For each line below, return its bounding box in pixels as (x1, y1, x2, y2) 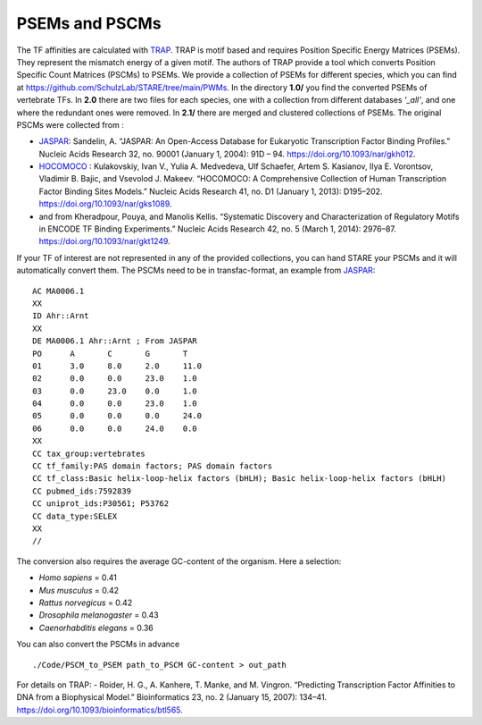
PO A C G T (32, 349, 188, 358)
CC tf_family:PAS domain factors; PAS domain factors (32, 461, 272, 471)
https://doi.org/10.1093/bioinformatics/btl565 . (16, 704, 183, 715)
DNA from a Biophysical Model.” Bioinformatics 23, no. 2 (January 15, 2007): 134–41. (16, 692, 328, 703)
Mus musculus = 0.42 (38, 585, 120, 595)
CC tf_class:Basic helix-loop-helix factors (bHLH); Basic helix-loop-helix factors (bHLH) (32, 474, 446, 484)
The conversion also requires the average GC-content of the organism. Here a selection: (16, 555, 342, 567)
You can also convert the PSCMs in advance (16, 639, 180, 650)
